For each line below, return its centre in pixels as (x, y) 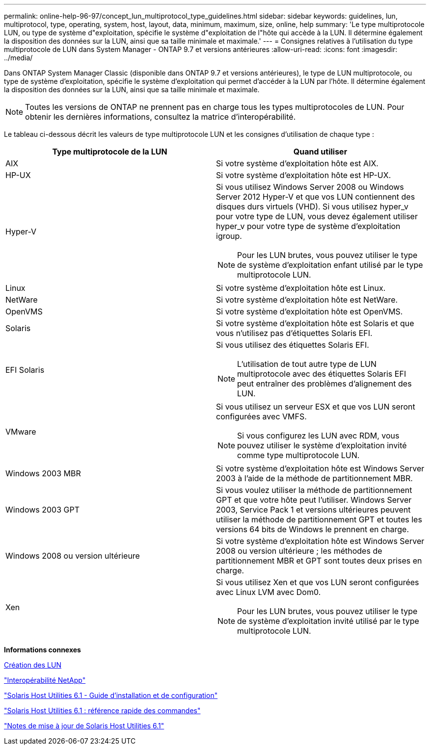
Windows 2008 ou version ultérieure (73, 556)
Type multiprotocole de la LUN (110, 152)
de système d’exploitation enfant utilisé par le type (330, 265)
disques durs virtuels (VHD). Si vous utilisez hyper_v (312, 207)
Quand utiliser (320, 152)
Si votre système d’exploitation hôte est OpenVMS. (309, 311)
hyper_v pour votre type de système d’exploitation (308, 226)
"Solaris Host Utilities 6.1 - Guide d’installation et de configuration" (111, 695)
